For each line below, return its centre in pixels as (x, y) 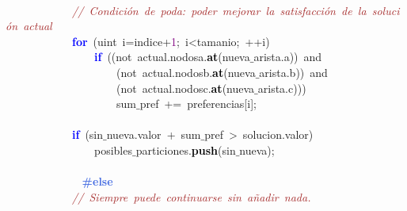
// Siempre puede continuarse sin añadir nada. (192, 196)
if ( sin (88, 134)
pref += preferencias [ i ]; (198, 104)
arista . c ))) (282, 88)
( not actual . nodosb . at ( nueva (186, 72)
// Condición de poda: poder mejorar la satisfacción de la (219, 10)
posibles (113, 150)
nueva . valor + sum (154, 134)
